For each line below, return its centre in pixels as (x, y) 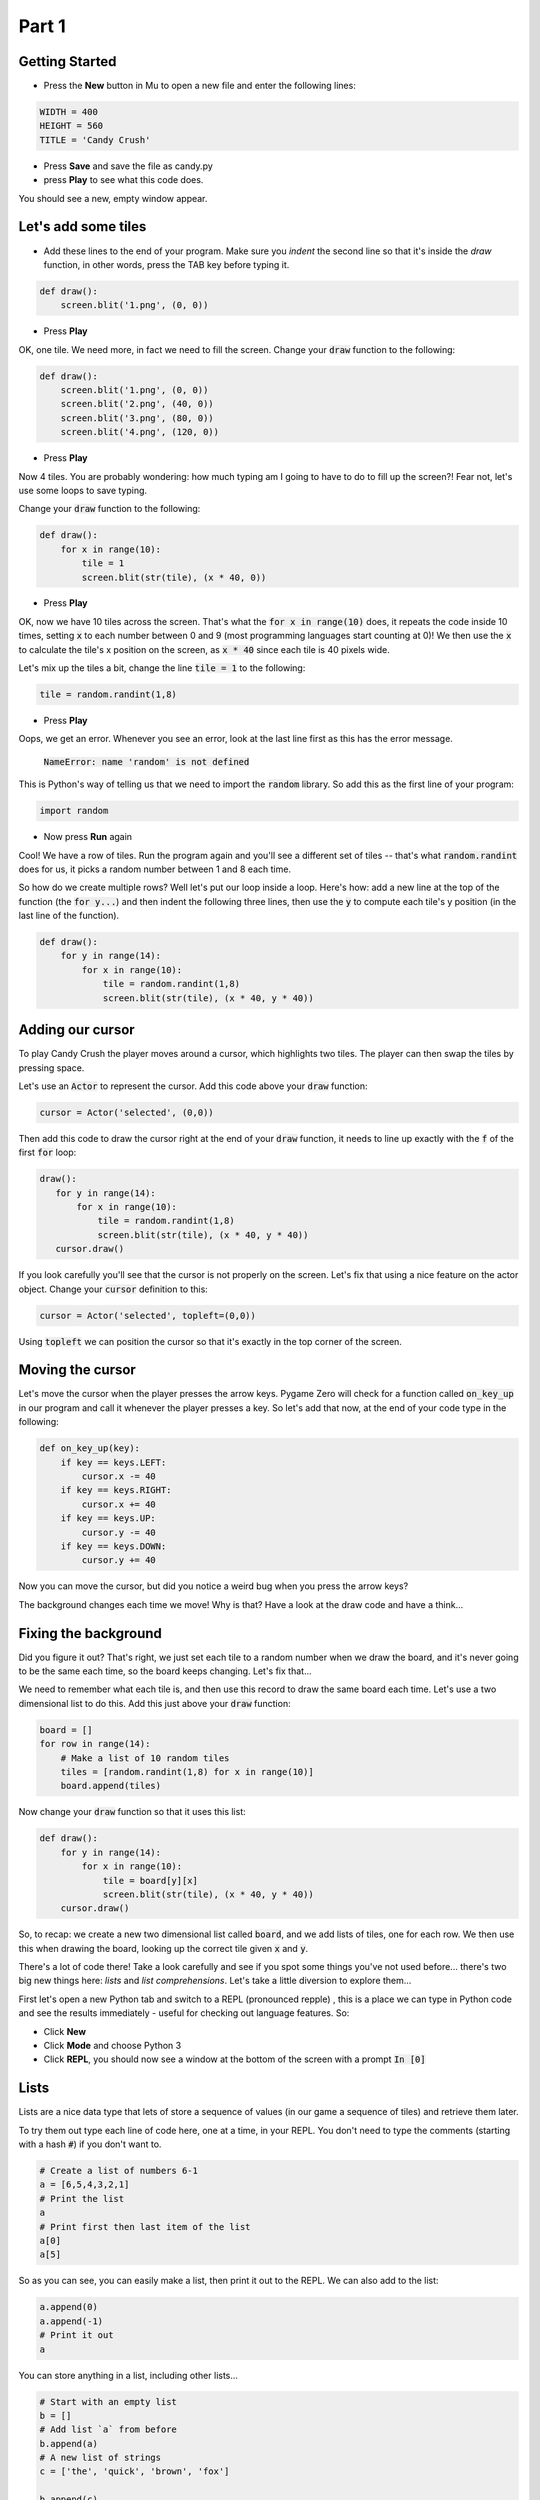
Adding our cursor (76, 1030)
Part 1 (42, 26)
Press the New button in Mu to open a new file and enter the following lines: (200, 86)
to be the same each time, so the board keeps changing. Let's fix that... (165, 1671)
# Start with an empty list (108, 2401)
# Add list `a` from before (108, 2429)
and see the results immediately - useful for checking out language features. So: (184, 2013)
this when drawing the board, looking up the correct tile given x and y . (163, 1948)
